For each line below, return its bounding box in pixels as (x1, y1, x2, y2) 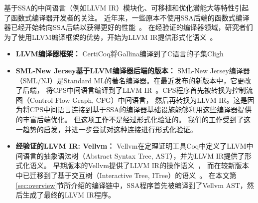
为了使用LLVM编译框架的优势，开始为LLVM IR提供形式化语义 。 (4, 31, 217, 42)
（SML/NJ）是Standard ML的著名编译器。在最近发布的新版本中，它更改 (15, 75, 252, 85)
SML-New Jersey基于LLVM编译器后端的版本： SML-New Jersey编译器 (15, 65, 250, 75)
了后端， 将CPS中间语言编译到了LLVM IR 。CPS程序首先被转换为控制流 (15, 85, 253, 95)
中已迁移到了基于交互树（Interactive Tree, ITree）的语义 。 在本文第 (15, 170, 237, 180)
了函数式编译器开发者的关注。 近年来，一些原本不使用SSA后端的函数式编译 (4, 12, 250, 22)
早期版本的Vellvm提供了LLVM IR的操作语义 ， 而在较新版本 (53, 160, 249, 171)
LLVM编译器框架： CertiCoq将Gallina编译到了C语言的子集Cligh (15, 48, 224, 59)
